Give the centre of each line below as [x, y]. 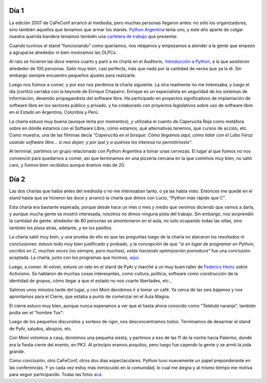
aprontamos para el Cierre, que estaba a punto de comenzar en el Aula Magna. [90, 296]
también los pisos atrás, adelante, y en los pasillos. [61, 228]
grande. [17, 352]
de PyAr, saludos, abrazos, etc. [41, 329]
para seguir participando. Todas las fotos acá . [56, 375]
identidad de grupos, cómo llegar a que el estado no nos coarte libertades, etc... [91, 281]
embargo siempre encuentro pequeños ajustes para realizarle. [72, 75]
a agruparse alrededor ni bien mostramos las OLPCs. [63, 52]
